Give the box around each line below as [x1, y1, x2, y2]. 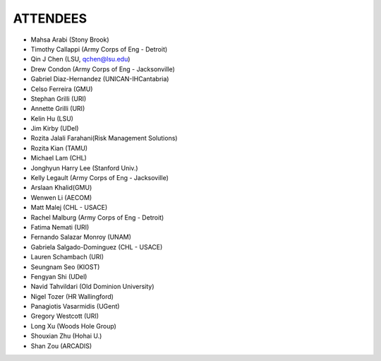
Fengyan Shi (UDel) [30, 272, 87, 280]
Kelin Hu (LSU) [30, 114, 74, 123]
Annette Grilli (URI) [30, 105, 85, 113]
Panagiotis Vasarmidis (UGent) [30, 302, 120, 311]
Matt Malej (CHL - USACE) [30, 203, 108, 212]
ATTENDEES [13, 11, 87, 26]
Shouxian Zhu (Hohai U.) [30, 332, 102, 341]
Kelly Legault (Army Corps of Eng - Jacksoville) [30, 174, 169, 182]
